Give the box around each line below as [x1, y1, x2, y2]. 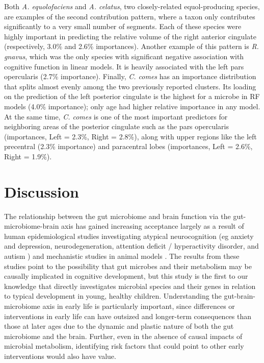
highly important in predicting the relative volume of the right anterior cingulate [4, 31, 256, 41]
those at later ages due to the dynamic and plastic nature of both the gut [4, 321, 234, 331]
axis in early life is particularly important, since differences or [42, 300, 235, 311]
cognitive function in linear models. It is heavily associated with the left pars [4, 61, 244, 71]
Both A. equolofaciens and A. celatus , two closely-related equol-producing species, [4, 1, 260, 11]
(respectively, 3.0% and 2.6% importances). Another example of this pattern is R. [4, 41, 259, 52]
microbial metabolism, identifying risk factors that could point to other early [4, 341, 244, 351]
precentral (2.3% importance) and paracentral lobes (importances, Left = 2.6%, [4, 141, 253, 152]
